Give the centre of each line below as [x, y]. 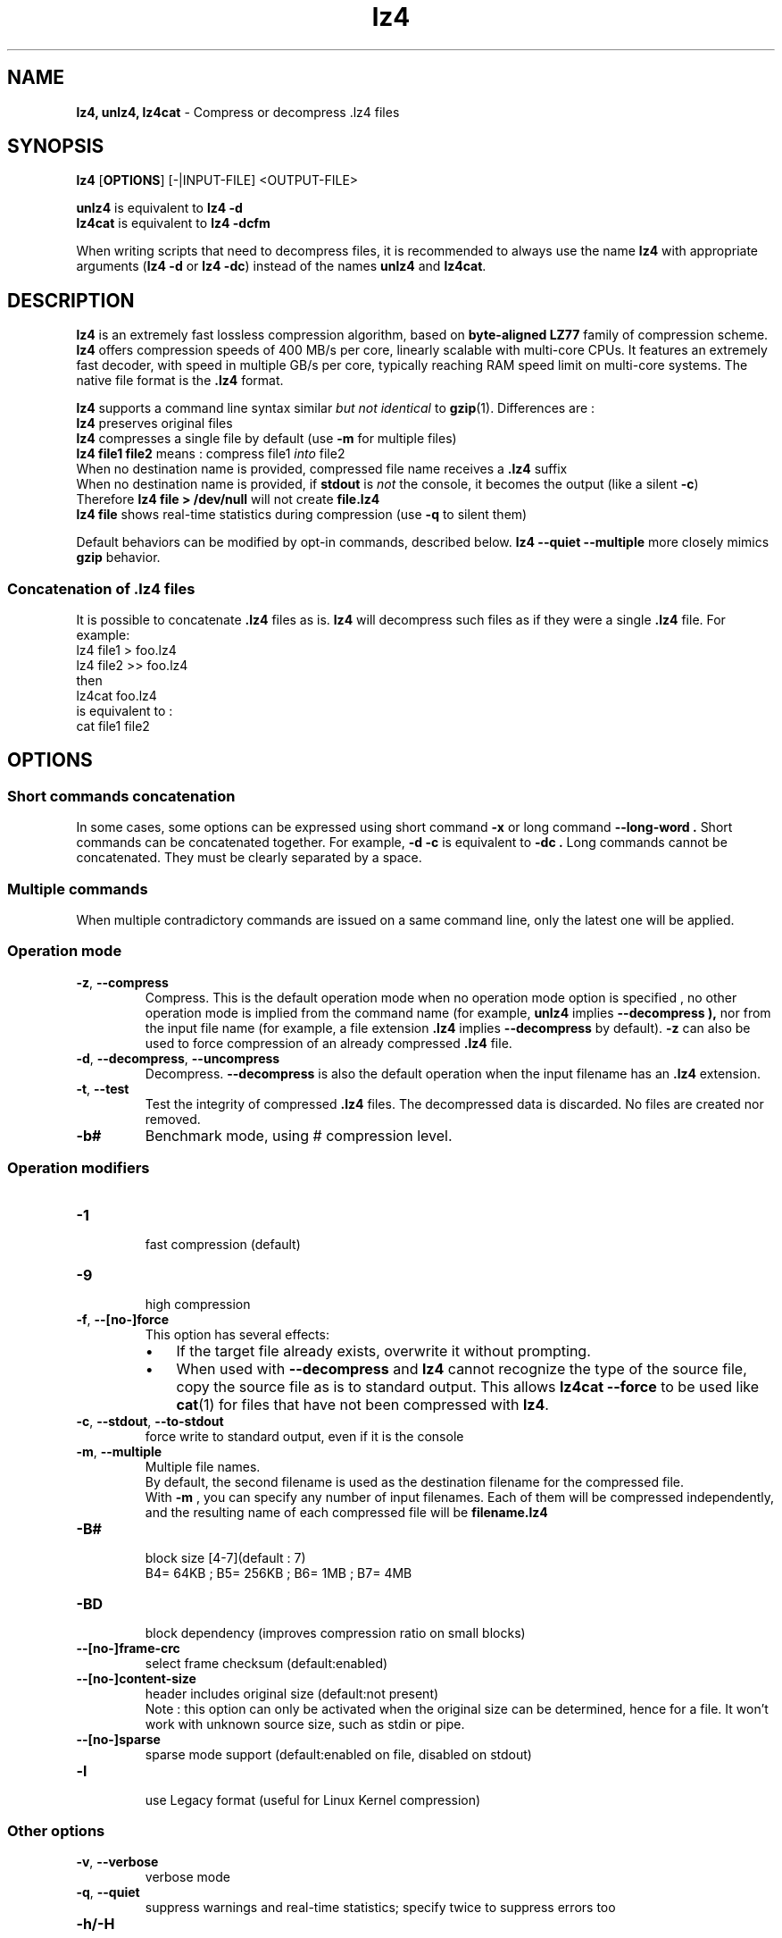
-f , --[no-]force [123, 1319]
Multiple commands [78, 889]
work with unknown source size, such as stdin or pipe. [305, 1724]
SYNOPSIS [56, 147]
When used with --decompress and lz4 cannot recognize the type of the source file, [462, 1368]
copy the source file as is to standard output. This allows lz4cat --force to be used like [468, 1386]
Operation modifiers [79, 1168]
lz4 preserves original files [154, 424]
